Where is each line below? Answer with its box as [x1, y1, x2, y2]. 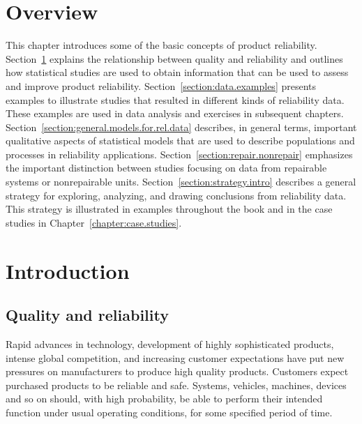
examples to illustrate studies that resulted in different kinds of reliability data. [6, 92, 345, 107]
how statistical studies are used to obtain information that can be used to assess [6, 65, 349, 79]
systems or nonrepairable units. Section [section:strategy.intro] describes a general [6, 174, 356, 189]
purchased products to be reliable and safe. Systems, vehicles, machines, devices [6, 377, 347, 392]
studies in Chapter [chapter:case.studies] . [6, 215, 182, 229]
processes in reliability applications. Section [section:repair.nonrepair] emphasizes [6, 146, 353, 161]
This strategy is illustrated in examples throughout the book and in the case [6, 202, 333, 216]
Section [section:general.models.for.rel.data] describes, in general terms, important [6, 119, 357, 134]
